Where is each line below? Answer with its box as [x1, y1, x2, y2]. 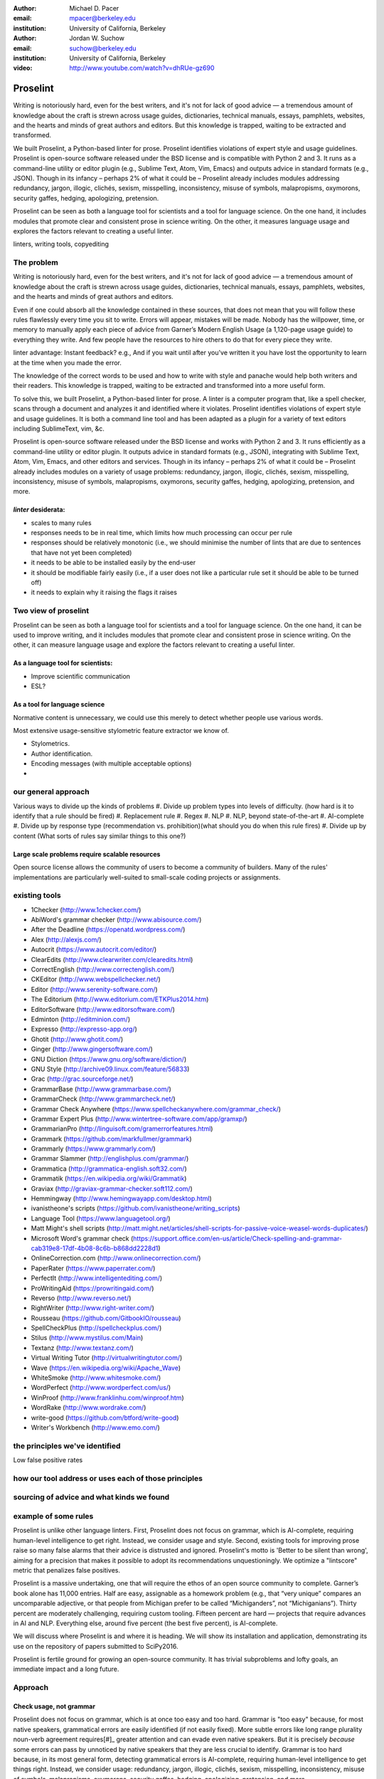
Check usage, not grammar [13, 1702, 96, 1711]
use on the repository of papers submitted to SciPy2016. [13, 1642, 178, 1650]
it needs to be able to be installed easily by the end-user [31, 559, 196, 567]
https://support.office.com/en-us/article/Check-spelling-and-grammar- [132, 1234, 343, 1242]
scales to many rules [31, 518, 92, 527]
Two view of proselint [13, 606, 90, 616]
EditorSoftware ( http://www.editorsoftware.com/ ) [31, 1005, 176, 1013]
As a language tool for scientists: [13, 659, 113, 667]
